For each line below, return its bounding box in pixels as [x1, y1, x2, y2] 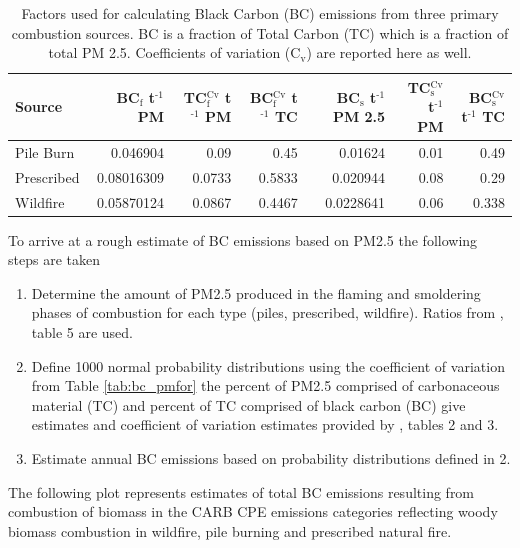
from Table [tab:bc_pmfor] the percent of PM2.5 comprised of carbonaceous [31, 375, 500, 396]
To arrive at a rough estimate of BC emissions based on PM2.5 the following [8, 229, 478, 250]
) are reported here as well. [306, 42, 472, 63]
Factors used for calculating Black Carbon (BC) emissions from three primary [21, 3, 499, 23]
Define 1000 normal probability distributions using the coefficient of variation [31, 355, 505, 376]
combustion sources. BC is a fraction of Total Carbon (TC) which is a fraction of [11, 22, 509, 43]
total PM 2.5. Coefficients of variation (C [48, 42, 301, 63]
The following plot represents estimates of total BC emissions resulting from [8, 481, 475, 502]
